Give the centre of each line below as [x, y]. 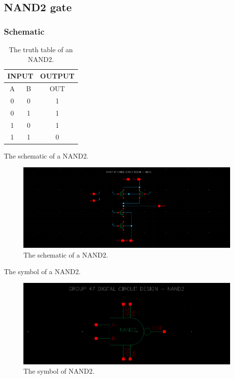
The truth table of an [41, 49]
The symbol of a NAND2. [42, 271]
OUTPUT [57, 76]
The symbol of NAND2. [59, 371]
